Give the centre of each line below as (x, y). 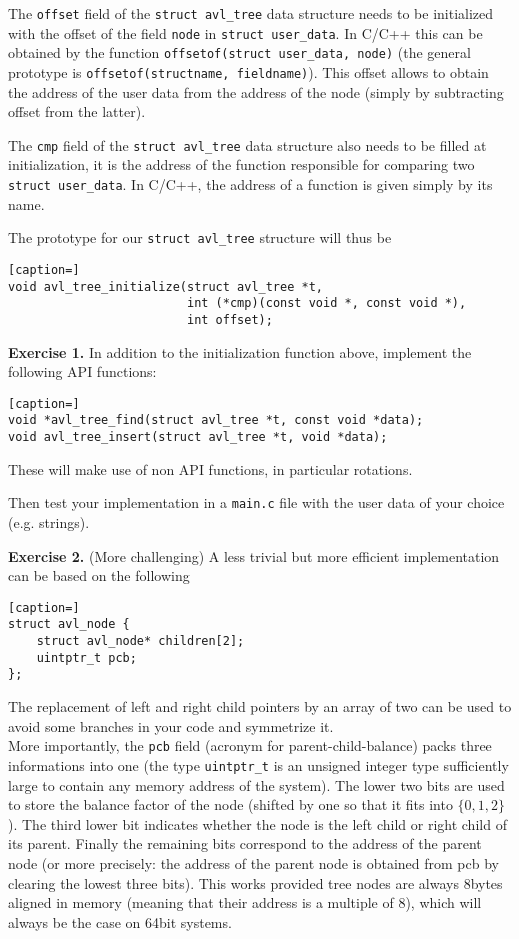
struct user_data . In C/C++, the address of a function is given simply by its (250, 184)
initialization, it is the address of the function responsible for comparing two (241, 164)
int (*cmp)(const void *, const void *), (326, 303)
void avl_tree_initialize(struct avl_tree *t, (165, 286)
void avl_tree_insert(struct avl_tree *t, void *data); (198, 437)
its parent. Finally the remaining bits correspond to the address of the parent (245, 843)
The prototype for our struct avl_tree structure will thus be (200, 237)
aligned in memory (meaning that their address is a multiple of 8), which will (245, 902)
